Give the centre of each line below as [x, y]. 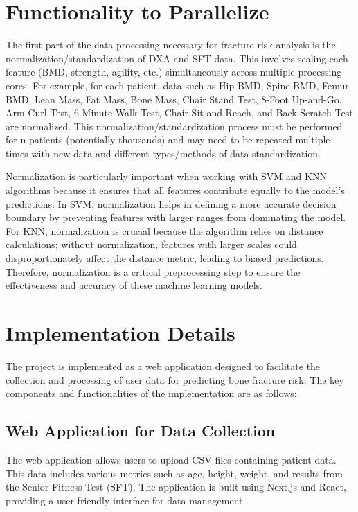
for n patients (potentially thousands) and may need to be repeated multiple [168, 140]
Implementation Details [120, 333]
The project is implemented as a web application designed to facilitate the [163, 365]
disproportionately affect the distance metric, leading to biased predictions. [165, 258]
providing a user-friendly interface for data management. [126, 500]
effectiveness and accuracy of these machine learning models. [134, 285]
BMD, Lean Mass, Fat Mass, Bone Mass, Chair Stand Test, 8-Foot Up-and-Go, [174, 99]
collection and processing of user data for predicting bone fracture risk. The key [175, 379]
